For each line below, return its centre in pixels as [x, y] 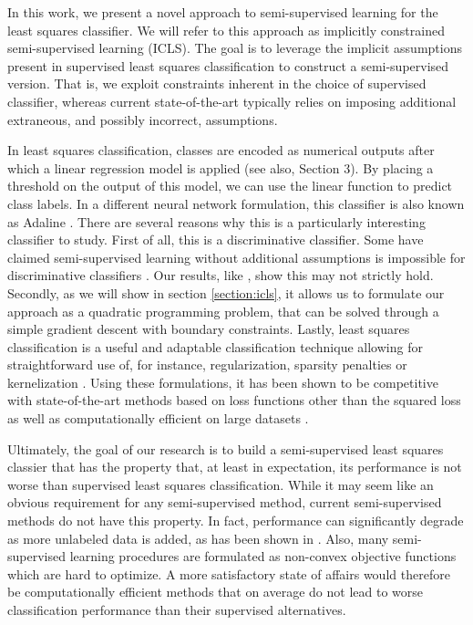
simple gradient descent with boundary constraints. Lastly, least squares [209, 329]
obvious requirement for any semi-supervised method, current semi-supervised [225, 502]
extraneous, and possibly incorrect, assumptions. [143, 119]
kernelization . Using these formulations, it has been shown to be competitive [223, 382]
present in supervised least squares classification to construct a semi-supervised [228, 65]
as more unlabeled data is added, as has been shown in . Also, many [198, 538]
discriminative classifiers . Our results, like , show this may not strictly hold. [221, 275]
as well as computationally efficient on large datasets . [158, 418]
